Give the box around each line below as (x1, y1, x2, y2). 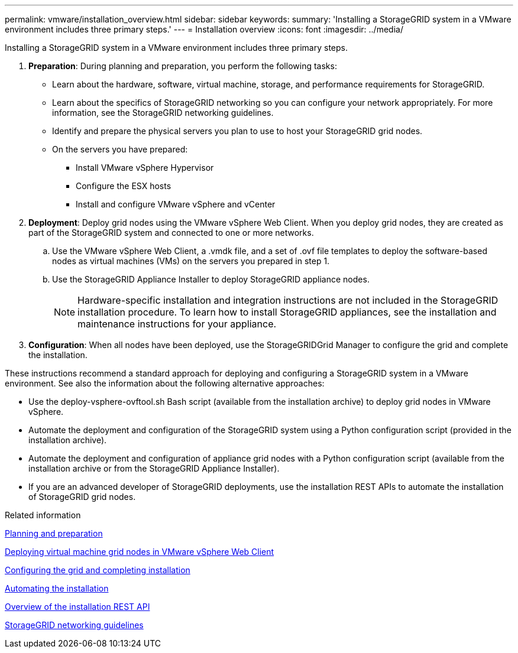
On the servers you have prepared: (52, 144, 188, 154)
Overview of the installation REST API (5, 602, 150, 612)
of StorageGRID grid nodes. (28, 492, 136, 502)
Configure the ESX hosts (76, 181, 171, 191)
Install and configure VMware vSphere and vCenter (76, 199, 276, 209)
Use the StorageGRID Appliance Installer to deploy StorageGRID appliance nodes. (52, 274, 370, 284)
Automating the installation (5, 583, 109, 593)
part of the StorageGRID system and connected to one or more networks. (28, 228, 314, 238)
